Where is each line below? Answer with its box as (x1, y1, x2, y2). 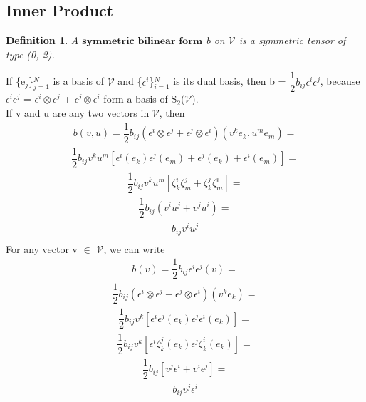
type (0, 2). (6, 46, 55, 61)
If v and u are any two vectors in (6, 105, 150, 120)
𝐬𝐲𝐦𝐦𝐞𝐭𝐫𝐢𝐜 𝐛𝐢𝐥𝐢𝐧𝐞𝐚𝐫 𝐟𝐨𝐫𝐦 (82, 36, 203, 47)
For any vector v (6, 241, 78, 256)
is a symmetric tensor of (239, 33, 346, 48)
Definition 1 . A (6, 33, 79, 48)
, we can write (103, 241, 165, 256)
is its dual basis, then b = (173, 73, 286, 88)
